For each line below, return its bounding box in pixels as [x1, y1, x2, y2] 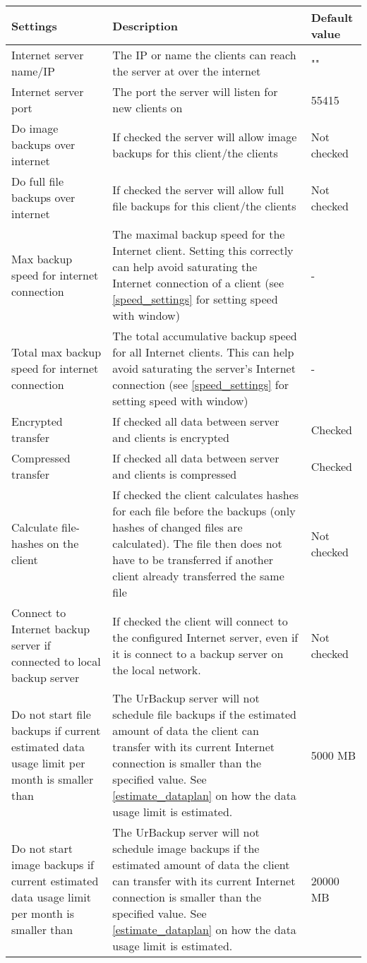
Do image [11, 120, 59, 136]
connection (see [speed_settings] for [112, 376, 289, 393]
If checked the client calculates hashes [112, 486, 299, 503]
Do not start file [11, 706, 91, 722]
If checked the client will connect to [112, 612, 288, 629]
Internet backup [11, 621, 90, 637]
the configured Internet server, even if [112, 628, 299, 645]
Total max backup [11, 344, 102, 360]
